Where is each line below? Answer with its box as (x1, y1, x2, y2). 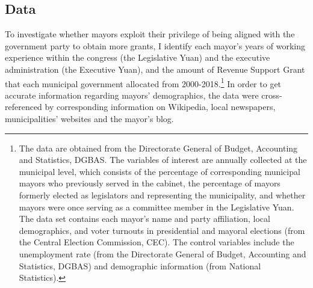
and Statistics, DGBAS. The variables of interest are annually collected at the (19, 153, 307, 166)
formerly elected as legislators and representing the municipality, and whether (19, 188, 306, 201)
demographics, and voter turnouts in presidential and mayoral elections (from (19, 224, 305, 236)
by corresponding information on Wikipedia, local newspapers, (45, 100, 276, 113)
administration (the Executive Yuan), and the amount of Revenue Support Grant (5, 63, 305, 75)
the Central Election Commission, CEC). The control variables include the (19, 236, 294, 248)
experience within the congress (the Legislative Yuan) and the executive (5, 51, 270, 64)
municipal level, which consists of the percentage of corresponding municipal (19, 165, 300, 177)
